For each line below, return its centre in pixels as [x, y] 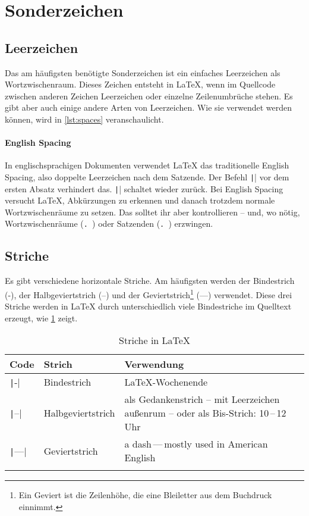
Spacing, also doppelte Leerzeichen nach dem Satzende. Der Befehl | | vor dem [147, 176]
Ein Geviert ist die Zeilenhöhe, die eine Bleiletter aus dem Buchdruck [145, 495]
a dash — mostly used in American [196, 444]
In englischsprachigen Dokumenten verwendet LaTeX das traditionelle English [147, 165]
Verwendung [154, 364]
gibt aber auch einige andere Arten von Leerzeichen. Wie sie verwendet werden [149, 107]
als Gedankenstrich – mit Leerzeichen [202, 399]
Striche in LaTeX [154, 340]
